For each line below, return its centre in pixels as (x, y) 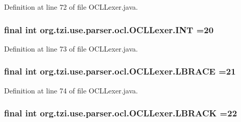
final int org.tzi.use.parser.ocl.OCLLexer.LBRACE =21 (120, 71)
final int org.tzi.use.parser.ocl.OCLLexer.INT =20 (109, 29)
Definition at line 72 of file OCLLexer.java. (71, 7)
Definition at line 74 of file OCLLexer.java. (71, 90)
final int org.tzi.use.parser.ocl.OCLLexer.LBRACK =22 (121, 113)
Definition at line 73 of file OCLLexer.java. (71, 48)
